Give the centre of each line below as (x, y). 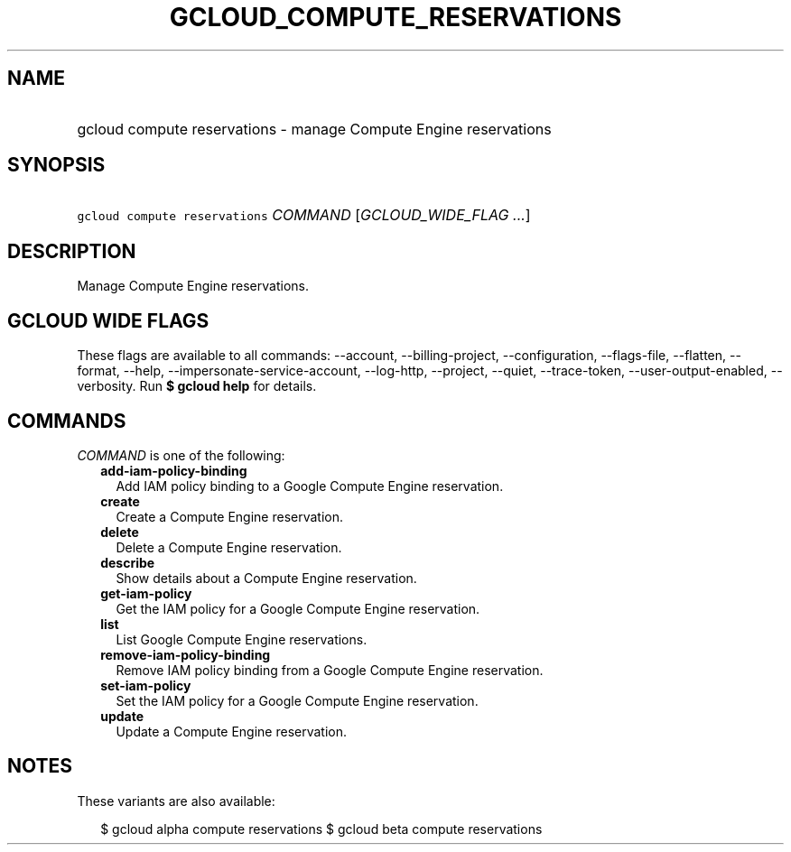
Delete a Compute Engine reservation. (229, 547)
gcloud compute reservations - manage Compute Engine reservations (314, 129)
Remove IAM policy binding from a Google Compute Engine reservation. (330, 670)
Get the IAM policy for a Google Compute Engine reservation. (298, 608)
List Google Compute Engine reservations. (242, 639)
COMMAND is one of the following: (181, 455)
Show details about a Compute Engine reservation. (266, 578)
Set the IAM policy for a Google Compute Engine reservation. (297, 700)
